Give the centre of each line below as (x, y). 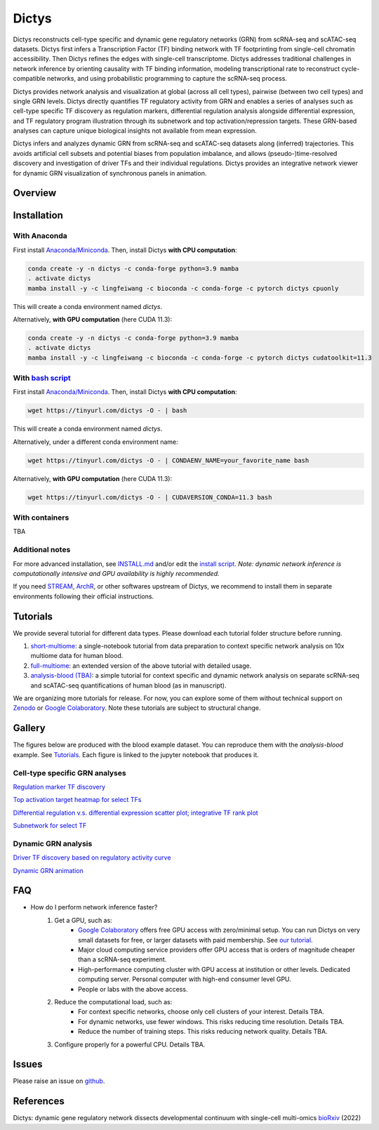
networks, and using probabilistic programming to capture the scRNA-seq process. (167, 79)
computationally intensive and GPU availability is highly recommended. (116, 574)
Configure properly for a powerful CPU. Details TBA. (130, 1044)
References (39, 1102)
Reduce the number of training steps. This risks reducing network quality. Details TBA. (203, 1032)
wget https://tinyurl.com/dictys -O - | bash (107, 410)
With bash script (42, 378)
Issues (28, 1064)
